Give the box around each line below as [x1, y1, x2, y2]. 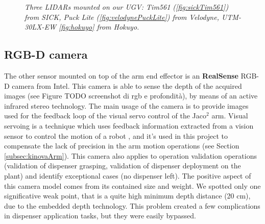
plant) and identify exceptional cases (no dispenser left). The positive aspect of [4, 170, 251, 181]
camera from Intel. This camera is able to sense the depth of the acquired [12, 80, 242, 91]
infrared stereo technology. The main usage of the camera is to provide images [4, 100, 249, 111]
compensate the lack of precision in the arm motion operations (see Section [4, 140, 239, 151]
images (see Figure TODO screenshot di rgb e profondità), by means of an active [4, 90, 258, 101]
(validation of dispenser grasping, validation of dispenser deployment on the [4, 160, 241, 171]
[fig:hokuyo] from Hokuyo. [59, 21, 139, 32]
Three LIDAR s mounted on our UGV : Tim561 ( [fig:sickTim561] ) [25, 2, 229, 12]
